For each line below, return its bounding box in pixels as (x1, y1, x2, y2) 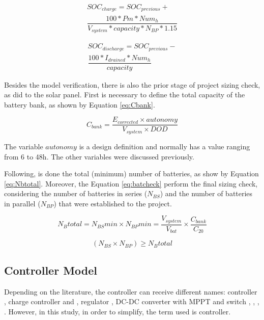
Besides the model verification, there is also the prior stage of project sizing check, (4, 79, 260, 90)
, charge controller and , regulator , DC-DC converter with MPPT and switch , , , (4, 296, 259, 307)
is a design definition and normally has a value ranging (79, 141, 250, 151)
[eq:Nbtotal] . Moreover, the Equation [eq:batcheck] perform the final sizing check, (4, 178, 258, 189)
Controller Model (4, 262, 98, 278)
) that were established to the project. (53, 198, 172, 208)
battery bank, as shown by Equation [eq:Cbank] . (4, 99, 155, 110)
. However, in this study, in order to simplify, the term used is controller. (4, 306, 231, 316)
